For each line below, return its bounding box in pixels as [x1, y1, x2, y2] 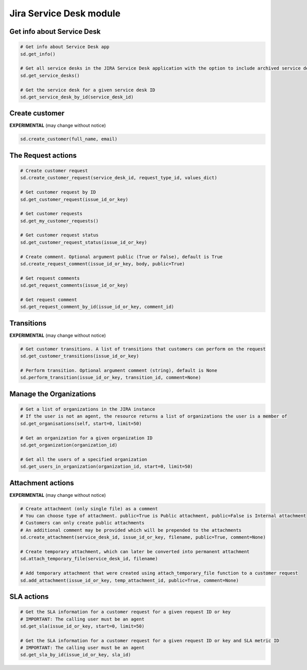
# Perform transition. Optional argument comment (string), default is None [20, 368, 217, 373]
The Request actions [9, 151, 77, 160]
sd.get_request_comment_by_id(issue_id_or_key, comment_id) [20, 304, 174, 310]
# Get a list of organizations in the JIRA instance [20, 406, 156, 412]
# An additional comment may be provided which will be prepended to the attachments [20, 527, 242, 533]
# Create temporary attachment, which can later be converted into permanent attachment [20, 549, 250, 554]
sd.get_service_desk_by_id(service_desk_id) [20, 94, 134, 100]
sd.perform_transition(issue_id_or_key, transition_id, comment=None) [20, 374, 202, 381]
